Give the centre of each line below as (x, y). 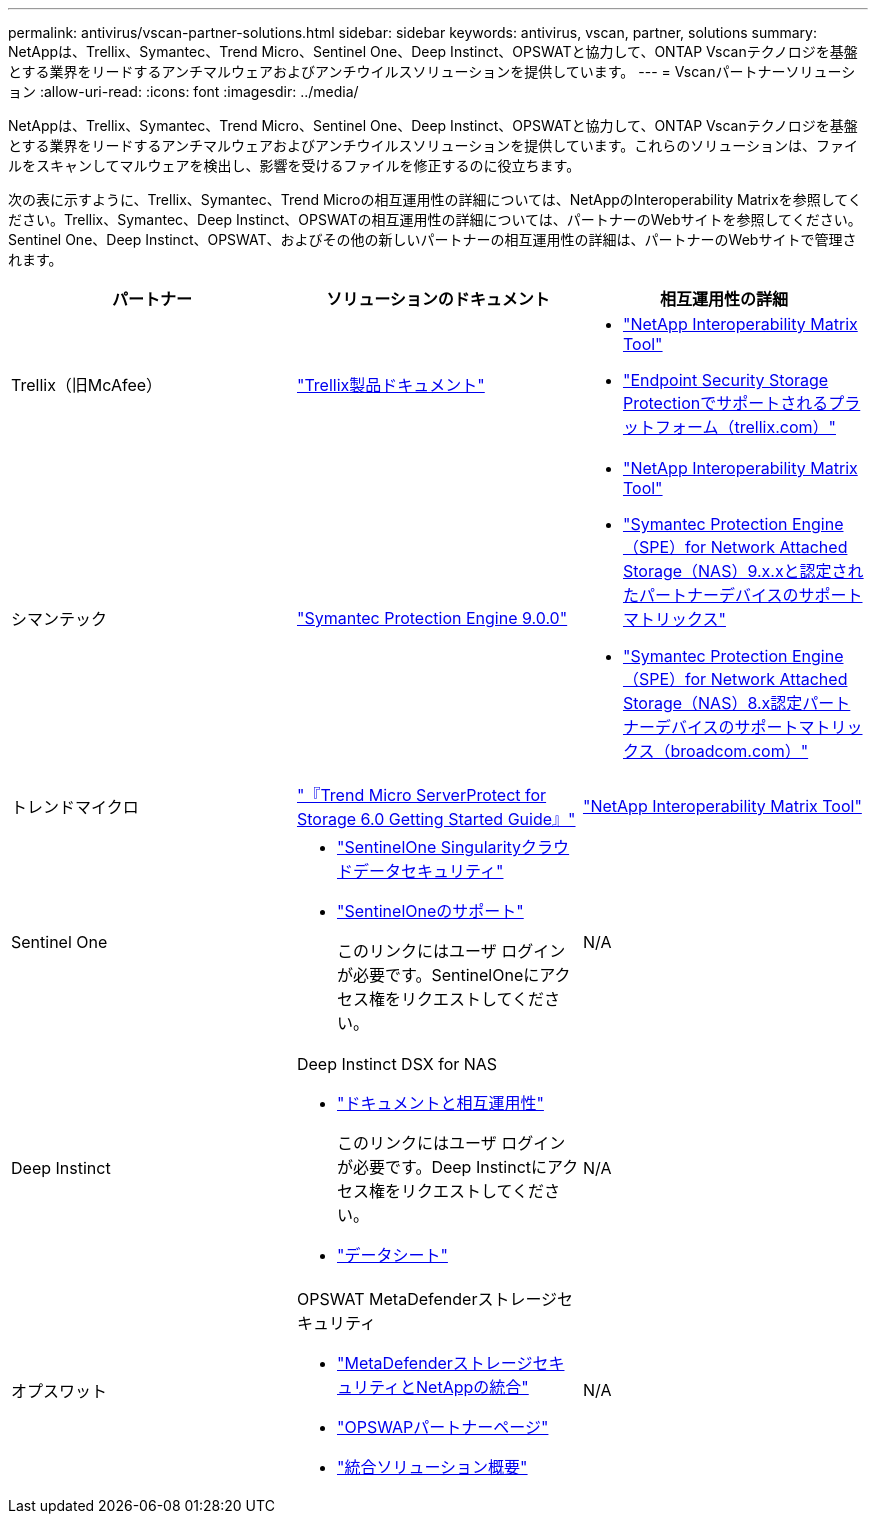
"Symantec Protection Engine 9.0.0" (432, 618)
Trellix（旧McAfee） (87, 385)
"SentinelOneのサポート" (430, 911)
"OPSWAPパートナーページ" (442, 1427)
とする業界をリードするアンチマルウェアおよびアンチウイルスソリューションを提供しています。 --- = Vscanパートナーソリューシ (432, 71)
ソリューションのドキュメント (438, 299)
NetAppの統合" (472, 1387)
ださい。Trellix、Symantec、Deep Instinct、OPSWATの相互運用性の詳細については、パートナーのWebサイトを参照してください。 (435, 219)
